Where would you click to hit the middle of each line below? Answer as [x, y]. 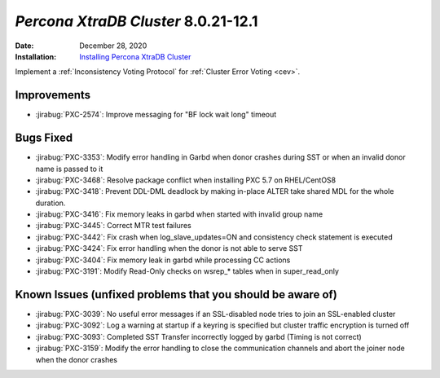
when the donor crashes [77, 359]
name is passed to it [69, 169]
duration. [51, 203]
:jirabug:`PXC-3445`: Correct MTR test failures [113, 226]
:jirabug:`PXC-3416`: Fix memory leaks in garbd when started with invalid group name [179, 214]
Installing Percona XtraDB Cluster [135, 56]
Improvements [53, 95]
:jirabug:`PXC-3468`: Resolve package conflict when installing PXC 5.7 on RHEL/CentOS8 [186, 180]
